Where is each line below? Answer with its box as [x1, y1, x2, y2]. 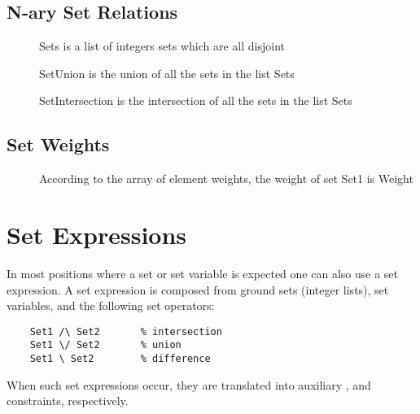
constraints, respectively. [7, 392, 129, 409]
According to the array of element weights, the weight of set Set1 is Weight [39, 170, 413, 187]
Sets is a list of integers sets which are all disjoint [39, 37, 285, 54]
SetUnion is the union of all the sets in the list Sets [39, 64, 295, 81]
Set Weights [7, 132, 110, 157]
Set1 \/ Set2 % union [29, 339, 182, 351]
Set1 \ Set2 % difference [29, 353, 211, 364]
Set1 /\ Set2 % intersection [29, 325, 222, 338]
